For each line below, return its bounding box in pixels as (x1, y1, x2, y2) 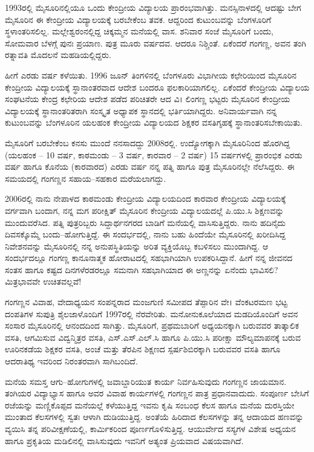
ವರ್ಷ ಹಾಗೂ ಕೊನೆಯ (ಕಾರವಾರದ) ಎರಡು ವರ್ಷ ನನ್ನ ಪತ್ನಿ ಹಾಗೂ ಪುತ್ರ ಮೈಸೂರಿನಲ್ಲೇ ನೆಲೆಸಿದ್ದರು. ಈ (5, 160, 295, 173)
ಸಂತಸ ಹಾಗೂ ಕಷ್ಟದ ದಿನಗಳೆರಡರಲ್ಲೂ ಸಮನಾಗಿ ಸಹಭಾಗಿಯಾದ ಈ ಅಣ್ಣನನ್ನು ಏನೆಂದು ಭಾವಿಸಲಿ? (5, 263, 278, 276)
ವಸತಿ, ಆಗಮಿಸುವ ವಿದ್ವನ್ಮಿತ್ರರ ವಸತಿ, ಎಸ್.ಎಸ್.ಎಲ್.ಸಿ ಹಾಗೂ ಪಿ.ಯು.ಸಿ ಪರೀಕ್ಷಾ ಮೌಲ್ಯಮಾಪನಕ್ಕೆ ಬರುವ (5, 331, 301, 343)
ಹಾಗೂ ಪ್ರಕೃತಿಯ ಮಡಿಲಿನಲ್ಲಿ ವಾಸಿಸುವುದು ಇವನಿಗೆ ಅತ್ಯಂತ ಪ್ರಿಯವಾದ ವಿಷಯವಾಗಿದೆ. (5, 434, 244, 447)
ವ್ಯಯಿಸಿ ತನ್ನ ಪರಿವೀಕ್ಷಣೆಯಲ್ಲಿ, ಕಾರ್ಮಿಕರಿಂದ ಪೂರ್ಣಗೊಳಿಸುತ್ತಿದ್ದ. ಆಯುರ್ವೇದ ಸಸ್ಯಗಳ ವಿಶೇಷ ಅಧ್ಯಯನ (5, 422, 296, 434)
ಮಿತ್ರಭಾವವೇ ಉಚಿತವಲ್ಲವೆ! (5, 275, 82, 288)
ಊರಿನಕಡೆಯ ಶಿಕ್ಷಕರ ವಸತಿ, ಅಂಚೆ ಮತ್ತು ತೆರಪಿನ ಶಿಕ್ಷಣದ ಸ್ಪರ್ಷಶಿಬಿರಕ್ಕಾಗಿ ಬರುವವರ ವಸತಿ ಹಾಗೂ (5, 343, 281, 355)
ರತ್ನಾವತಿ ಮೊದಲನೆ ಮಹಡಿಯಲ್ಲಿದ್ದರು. (5, 48, 111, 61)
